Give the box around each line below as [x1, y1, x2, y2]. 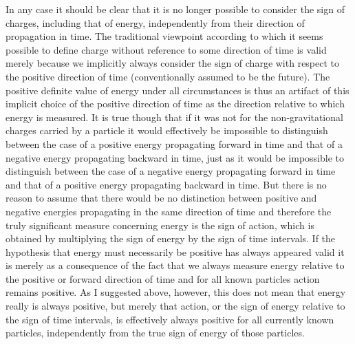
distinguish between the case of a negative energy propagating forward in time [6, 164, 336, 178]
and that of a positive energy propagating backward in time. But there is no [6, 177, 327, 191]
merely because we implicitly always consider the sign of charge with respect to [6, 56, 340, 70]
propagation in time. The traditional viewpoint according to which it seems [6, 29, 323, 43]
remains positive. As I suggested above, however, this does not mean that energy [6, 285, 346, 299]
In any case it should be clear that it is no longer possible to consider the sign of [6, 2, 345, 16]
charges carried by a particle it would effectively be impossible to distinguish [6, 123, 328, 138]
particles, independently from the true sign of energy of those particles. [6, 325, 305, 340]
